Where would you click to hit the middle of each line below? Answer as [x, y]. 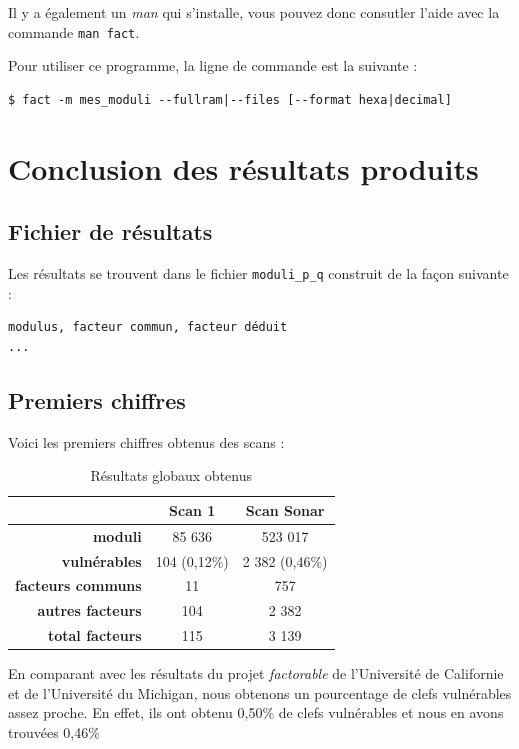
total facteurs [94, 635]
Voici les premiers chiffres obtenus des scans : [146, 441]
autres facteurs [89, 610]
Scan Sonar [285, 509]
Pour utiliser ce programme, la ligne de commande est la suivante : [213, 65]
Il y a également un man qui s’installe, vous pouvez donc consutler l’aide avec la [254, 12]
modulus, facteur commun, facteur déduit [148, 327]
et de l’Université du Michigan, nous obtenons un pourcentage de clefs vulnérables [260, 692]
